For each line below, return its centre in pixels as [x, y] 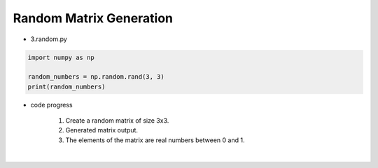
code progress [51, 105]
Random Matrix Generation [93, 18]
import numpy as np [61, 57]
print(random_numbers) [66, 86]
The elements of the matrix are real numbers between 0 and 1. [155, 140]
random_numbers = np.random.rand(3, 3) [96, 77]
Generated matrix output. [102, 130]
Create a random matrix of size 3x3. [117, 121]
